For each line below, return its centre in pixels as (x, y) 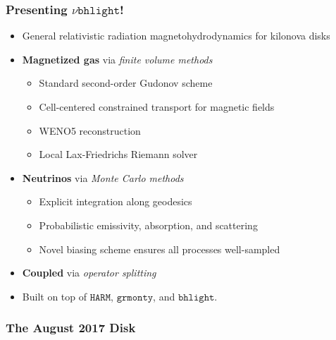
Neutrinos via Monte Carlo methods (103, 177)
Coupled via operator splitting (89, 273)
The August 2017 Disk (71, 328)
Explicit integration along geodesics (116, 201)
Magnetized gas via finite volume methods (117, 59)
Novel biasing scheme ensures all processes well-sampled (160, 249)
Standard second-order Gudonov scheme (126, 83)
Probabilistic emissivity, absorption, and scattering (148, 225)
